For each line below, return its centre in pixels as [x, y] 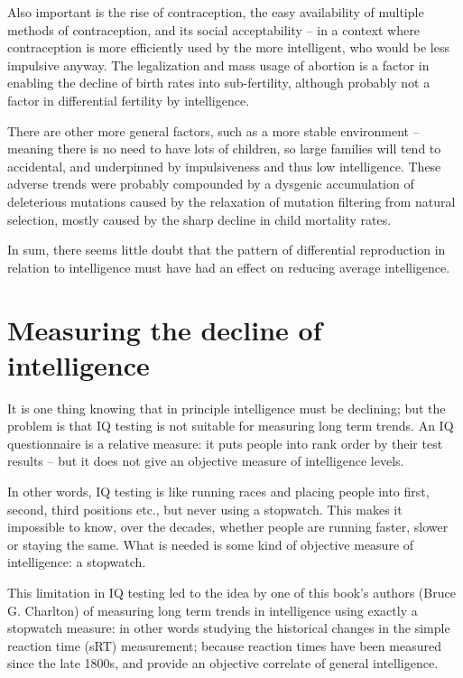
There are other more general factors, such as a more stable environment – [213, 130]
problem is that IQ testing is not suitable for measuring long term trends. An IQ [231, 426]
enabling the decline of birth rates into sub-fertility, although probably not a [219, 83]
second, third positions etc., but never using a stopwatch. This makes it [205, 509]
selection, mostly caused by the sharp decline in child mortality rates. [199, 219]
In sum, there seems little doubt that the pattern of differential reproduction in [227, 250]
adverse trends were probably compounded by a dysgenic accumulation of [211, 184]
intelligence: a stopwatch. [77, 562]
